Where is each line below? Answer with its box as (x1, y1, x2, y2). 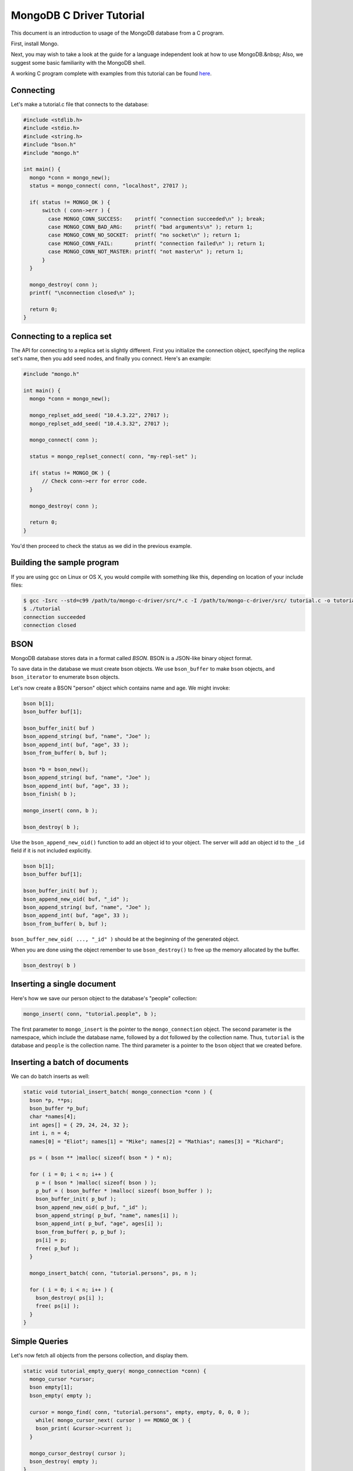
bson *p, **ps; (29, 1097, 74, 1103)
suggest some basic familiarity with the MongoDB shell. (11, 59, 146, 66)
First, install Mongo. (11, 40, 59, 47)
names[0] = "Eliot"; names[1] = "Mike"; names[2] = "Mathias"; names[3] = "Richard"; (29, 1138, 284, 1144)
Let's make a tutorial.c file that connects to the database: (11, 101, 149, 108)
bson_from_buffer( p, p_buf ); (35, 1229, 126, 1235)
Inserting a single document (11, 979, 116, 989)
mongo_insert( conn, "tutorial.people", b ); (23, 1010, 157, 1017)
